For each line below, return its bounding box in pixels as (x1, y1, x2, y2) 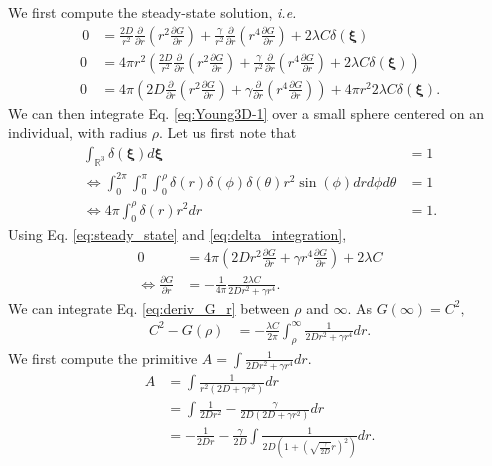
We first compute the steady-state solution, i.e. (8, 2, 297, 22)
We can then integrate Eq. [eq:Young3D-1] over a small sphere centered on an (8, 102, 484, 123)
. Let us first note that (158, 122, 297, 143)
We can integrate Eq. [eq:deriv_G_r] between (8, 297, 290, 318)
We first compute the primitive (8, 347, 198, 368)
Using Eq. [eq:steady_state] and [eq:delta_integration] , (8, 224, 347, 245)
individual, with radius (8, 122, 148, 143)
